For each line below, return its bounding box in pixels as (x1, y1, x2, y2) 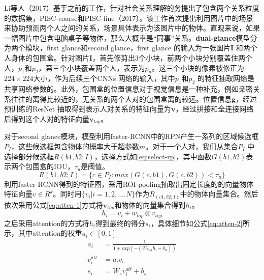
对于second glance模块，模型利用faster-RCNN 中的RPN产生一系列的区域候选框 (4, 131, 259, 142)
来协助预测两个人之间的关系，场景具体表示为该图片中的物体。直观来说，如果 (4, 22, 260, 33)
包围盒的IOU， (25, 161, 75, 172)
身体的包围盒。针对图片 (11, 52, 89, 63)
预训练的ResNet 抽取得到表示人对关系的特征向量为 (4, 103, 171, 114)
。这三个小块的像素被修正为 (151, 62, 244, 73)
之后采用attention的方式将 (4, 217, 89, 228)
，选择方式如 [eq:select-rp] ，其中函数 (94, 151, 212, 161)
